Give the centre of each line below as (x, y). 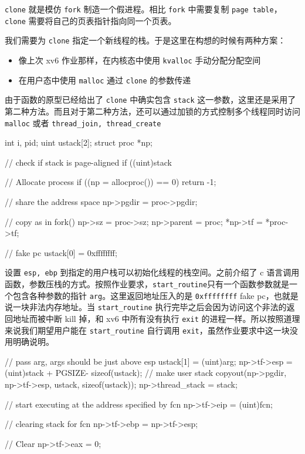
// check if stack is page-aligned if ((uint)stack (88, 162)
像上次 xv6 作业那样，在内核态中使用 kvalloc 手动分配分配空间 (140, 60)
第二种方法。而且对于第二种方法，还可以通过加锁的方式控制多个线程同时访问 (152, 111)
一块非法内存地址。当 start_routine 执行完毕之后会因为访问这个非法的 (150, 307)
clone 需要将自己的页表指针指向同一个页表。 (91, 20)
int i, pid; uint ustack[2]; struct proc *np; (79, 142)
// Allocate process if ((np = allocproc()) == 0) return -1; (111, 182)
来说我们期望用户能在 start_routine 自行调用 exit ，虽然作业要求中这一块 (147, 330)
